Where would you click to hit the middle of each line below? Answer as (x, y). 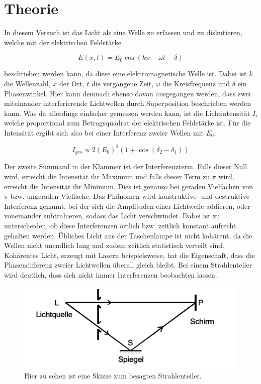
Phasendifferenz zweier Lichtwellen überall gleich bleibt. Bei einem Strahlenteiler (128, 265)
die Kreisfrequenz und (196, 83)
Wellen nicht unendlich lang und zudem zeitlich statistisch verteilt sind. (114, 245)
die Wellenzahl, (27, 83)
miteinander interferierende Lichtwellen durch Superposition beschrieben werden (128, 103)
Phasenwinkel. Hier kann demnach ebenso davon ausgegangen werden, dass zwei (127, 93)
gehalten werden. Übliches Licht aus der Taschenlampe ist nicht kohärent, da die (128, 235)
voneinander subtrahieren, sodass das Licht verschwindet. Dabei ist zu (112, 216)
